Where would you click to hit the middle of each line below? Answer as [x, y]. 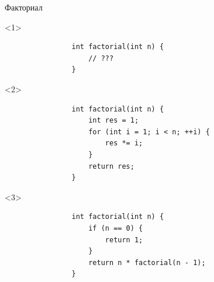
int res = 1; [114, 121]
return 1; [124, 240]
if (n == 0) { [116, 228]
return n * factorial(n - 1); [147, 262]
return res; [111, 166]
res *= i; [124, 143]
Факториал [24, 7]
